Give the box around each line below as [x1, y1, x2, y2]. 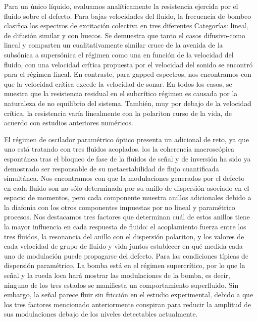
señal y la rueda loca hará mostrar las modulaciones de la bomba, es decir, [4, 270, 230, 280]
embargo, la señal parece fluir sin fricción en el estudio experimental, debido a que [4, 289, 253, 300]
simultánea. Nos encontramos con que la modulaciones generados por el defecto [4, 173, 245, 183]
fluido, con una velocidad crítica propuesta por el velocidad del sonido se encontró [4, 59, 253, 69]
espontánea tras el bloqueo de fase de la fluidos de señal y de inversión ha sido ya [4, 153, 251, 163]
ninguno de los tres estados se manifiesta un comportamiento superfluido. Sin [4, 279, 239, 290]
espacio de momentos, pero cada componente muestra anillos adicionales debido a [4, 192, 252, 203]
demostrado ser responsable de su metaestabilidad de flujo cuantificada [4, 163, 219, 173]
